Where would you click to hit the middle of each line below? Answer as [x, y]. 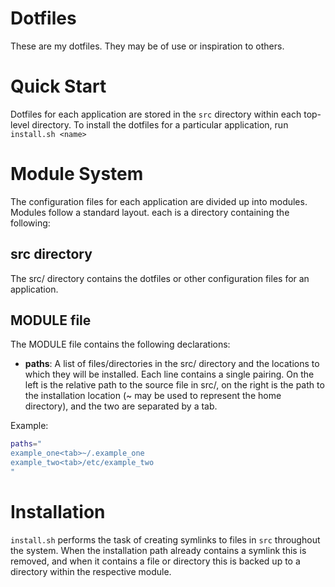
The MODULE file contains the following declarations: [120, 344]
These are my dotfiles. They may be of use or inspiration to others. [147, 46]
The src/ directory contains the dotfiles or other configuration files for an [160, 278]
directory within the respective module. [91, 571]
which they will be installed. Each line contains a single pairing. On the [169, 374]
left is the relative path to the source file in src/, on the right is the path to [174, 385]
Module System [77, 174]
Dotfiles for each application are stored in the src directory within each [156, 114]
